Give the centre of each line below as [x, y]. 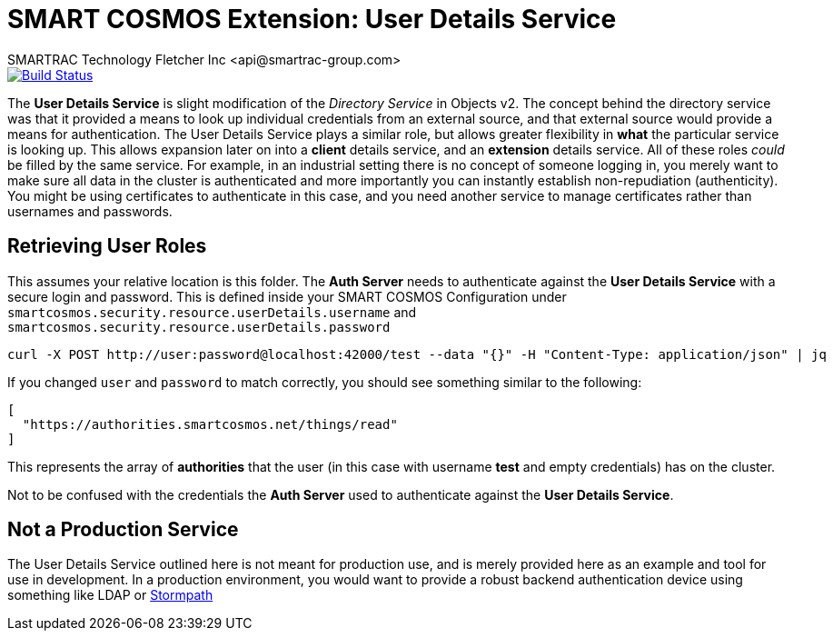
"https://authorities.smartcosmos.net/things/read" [210, 424]
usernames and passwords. [90, 211]
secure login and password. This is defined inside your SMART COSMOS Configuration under [287, 296]
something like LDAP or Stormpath [110, 595]
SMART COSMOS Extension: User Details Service [312, 19]
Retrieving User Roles [107, 246]
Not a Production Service [123, 530]
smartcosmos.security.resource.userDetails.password [199, 327]
